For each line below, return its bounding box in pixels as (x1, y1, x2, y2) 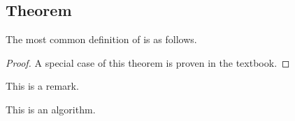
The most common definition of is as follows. (6, 32, 197, 47)
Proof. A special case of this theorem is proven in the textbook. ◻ (6, 55, 290, 70)
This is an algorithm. (6, 102, 96, 116)
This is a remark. (6, 79, 79, 93)
